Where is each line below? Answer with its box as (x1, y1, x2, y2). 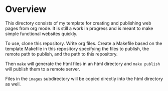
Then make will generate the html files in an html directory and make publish (5, 60, 160, 66)
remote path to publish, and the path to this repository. (5, 51, 118, 57)
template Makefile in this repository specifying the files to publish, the (5, 45, 149, 51)
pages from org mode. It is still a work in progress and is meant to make (5, 25, 153, 31)
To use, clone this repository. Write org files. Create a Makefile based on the (5, 40, 162, 46)
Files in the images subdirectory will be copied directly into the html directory (5, 75, 163, 81)
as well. (5, 81, 21, 87)
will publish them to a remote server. (5, 66, 80, 72)
